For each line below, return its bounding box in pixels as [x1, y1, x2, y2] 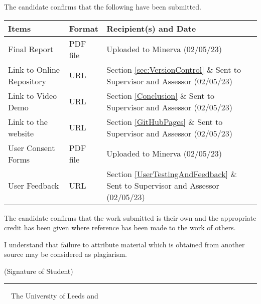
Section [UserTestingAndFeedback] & [106, 168, 237, 180]
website [8, 127, 34, 139]
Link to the [8, 115, 48, 127]
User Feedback [8, 179, 59, 191]
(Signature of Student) [4, 265, 73, 276]
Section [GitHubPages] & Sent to [106, 115, 223, 127]
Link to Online [8, 63, 60, 75]
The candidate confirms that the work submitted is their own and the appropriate [4, 212, 256, 223]
